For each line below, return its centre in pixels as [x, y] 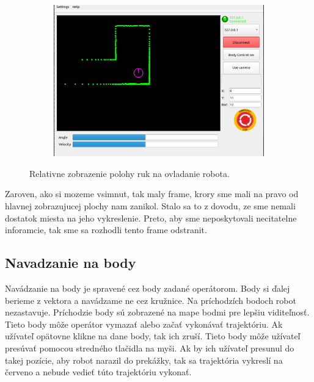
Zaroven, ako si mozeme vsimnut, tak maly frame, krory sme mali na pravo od [152, 194]
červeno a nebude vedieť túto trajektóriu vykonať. [98, 372]
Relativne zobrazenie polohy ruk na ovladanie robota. [130, 173]
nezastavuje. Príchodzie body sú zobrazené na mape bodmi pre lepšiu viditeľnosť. [157, 312]
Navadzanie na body [71, 263]
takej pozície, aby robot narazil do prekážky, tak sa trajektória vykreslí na [144, 360]
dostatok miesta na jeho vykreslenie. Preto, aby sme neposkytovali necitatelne [151, 218]
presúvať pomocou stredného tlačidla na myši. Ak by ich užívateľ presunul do [150, 348]
